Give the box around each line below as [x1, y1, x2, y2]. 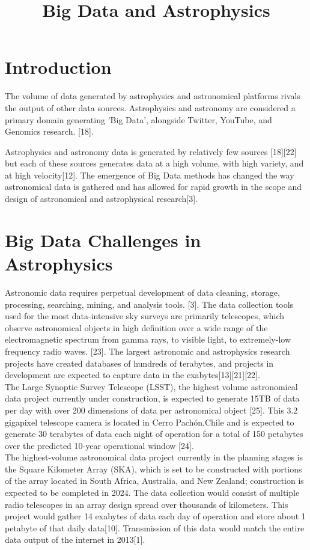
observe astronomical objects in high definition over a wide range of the [5, 321, 268, 334]
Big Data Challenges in [5, 227, 201, 252]
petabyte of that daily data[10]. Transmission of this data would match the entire [5, 521, 305, 534]
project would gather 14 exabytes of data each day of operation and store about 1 [5, 510, 306, 522]
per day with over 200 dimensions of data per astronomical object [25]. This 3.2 [5, 403, 298, 416]
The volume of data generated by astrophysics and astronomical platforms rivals [5, 90, 300, 102]
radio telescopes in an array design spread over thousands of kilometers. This [5, 498, 288, 510]
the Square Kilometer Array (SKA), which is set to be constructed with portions [5, 462, 302, 475]
